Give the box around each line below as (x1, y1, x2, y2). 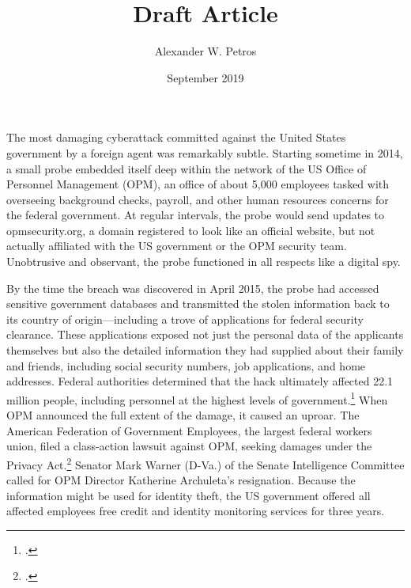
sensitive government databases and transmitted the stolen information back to (6, 295, 390, 312)
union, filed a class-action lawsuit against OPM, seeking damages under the (6, 438, 372, 454)
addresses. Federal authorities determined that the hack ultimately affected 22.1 (6, 373, 394, 389)
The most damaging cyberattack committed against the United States (6, 129, 346, 146)
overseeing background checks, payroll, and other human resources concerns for (6, 191, 389, 207)
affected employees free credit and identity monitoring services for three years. (6, 503, 385, 519)
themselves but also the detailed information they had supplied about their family (6, 342, 404, 358)
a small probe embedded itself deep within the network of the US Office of (6, 160, 367, 176)
